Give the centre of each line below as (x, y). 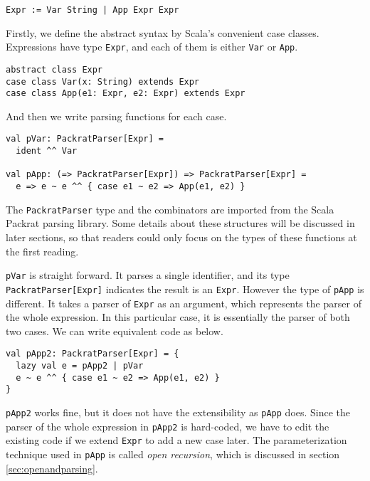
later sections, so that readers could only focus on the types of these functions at (181, 237)
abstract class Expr (54, 69)
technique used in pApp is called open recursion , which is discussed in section (173, 454)
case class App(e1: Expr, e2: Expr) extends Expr (126, 94)
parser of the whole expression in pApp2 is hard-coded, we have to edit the (168, 426)
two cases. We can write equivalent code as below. (115, 331)
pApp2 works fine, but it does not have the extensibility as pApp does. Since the (178, 412)
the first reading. (42, 251)
